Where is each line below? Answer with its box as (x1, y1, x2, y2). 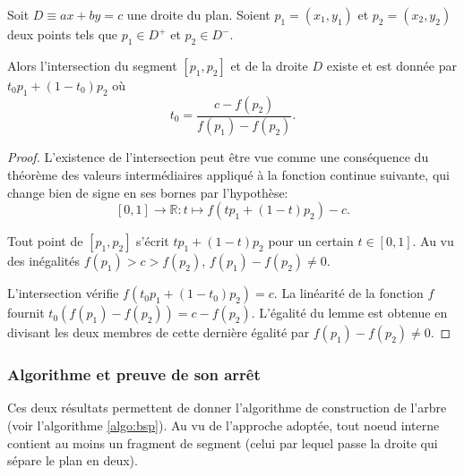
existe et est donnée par (326, 55, 457, 74)
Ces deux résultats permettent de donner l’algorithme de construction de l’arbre (7, 398, 447, 417)
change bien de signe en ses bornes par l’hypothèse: (7, 183, 288, 201)
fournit (7, 303, 45, 322)
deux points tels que (7, 25, 118, 43)
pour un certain (268, 232, 354, 251)
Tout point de (7, 232, 83, 251)
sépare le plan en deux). (7, 451, 138, 470)
